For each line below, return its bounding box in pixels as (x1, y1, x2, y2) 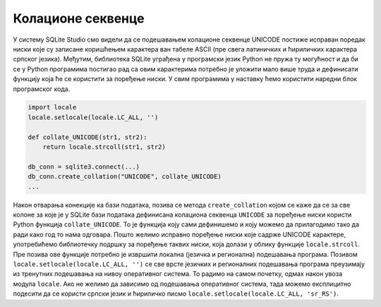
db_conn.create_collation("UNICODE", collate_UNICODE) (28, 173, 222, 181)
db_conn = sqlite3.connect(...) (28, 162, 140, 171)
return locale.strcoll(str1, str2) (42, 143, 166, 151)
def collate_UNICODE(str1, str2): (28, 133, 147, 141)
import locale (28, 103, 77, 112)
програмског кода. (13, 85, 71, 93)
